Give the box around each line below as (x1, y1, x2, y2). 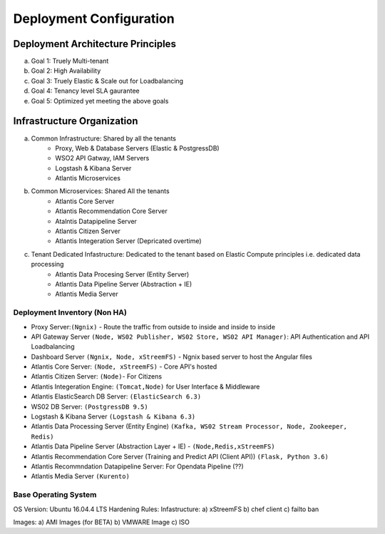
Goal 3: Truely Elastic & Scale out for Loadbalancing (31, 76, 184, 85)
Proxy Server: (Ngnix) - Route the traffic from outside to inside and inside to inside (31, 322, 276, 331)
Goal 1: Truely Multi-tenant (31, 57, 109, 66)
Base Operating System (13, 490, 97, 500)
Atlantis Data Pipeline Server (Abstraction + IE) (55, 280, 192, 288)
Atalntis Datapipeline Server (55, 217, 137, 225)
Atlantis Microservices (55, 174, 121, 183)
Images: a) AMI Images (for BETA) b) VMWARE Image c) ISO (13, 518, 190, 526)
